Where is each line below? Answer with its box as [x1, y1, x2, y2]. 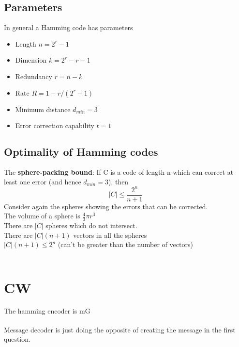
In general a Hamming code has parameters [4, 22, 133, 33]
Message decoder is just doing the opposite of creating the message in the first [4, 324, 236, 334]
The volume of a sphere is [4, 211, 80, 221]
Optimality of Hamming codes [4, 144, 158, 159]
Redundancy [15, 71, 52, 81]
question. [4, 334, 30, 344]
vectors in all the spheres [73, 230, 147, 240]
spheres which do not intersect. [45, 220, 137, 231]
